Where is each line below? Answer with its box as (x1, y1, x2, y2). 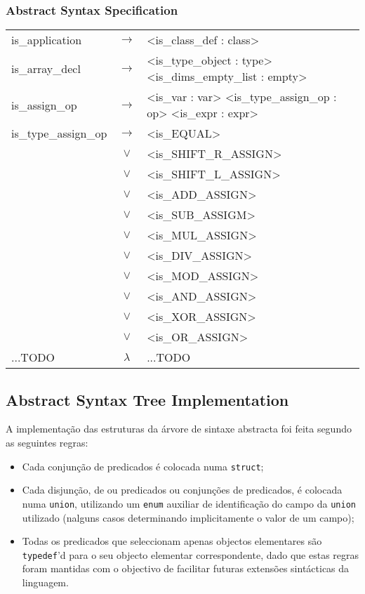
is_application (11, 32, 82, 48)
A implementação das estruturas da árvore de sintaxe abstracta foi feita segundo (6, 421, 352, 436)
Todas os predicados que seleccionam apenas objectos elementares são (22, 534, 322, 548)
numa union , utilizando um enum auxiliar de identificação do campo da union (22, 496, 356, 510)
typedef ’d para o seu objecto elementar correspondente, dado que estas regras (22, 547, 359, 562)
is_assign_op (11, 96, 77, 113)
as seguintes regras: (6, 435, 88, 450)
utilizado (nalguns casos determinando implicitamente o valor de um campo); (22, 510, 354, 524)
